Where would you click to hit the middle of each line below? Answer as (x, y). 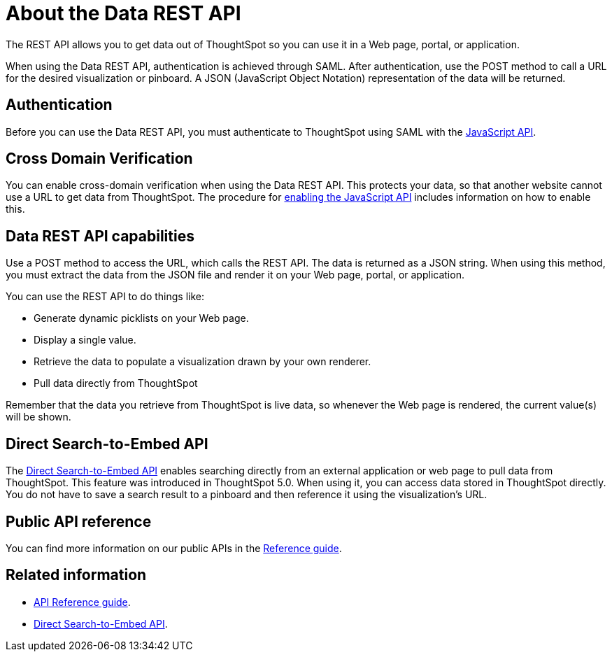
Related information (76, 575)
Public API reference (79, 521)
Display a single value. (85, 340)
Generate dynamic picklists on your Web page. (141, 318)
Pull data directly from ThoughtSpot (116, 383)
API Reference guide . (82, 602)
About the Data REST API (123, 13)
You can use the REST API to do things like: (105, 297)
